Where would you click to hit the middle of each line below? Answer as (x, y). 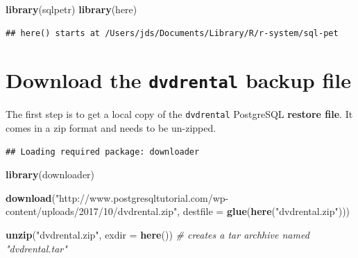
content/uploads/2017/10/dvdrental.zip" (92, 211)
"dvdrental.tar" (36, 248)
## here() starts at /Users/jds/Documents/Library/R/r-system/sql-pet (172, 33)
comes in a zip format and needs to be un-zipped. (111, 128)
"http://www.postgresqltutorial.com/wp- (142, 197)
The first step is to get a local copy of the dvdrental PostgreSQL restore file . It (179, 114)
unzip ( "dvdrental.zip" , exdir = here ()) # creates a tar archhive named (157, 235)
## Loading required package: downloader (103, 152)
